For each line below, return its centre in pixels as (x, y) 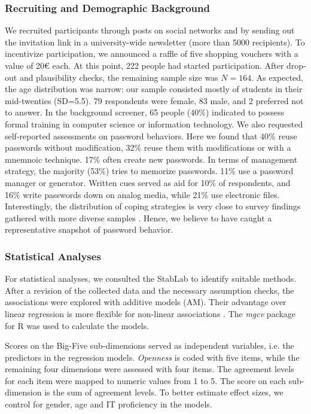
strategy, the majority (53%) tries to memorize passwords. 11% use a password (149, 171)
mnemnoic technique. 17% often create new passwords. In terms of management (151, 159)
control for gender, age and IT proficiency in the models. (109, 404)
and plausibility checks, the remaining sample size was (119, 77)
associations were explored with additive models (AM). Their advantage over (146, 302)
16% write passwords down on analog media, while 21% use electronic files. (142, 194)
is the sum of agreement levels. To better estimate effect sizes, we (164, 392)
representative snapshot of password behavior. (89, 229)
